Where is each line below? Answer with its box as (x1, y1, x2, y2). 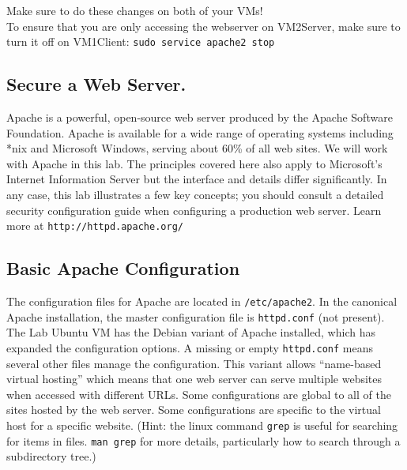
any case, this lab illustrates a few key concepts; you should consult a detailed (6, 186, 384, 203)
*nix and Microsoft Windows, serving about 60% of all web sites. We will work (6, 140, 388, 156)
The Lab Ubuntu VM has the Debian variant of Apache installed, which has (6, 324, 375, 340)
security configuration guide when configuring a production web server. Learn (6, 201, 382, 218)
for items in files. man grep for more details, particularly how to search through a (6, 432, 401, 449)
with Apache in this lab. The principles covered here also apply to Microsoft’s (6, 155, 383, 171)
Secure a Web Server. (6, 72, 187, 96)
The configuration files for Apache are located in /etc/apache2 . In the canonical (6, 293, 398, 310)
